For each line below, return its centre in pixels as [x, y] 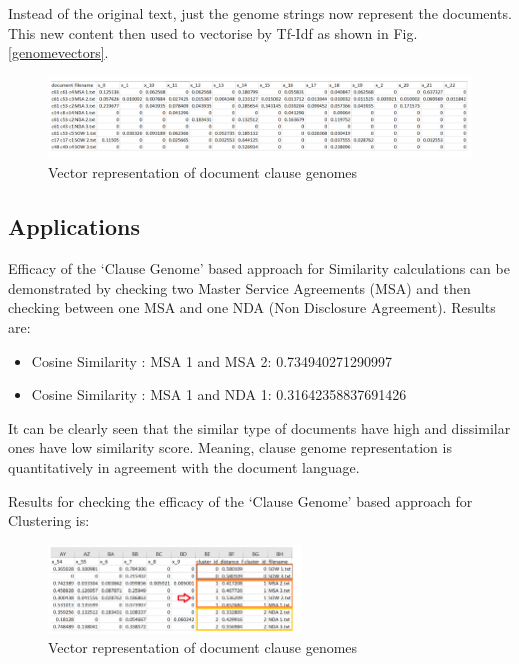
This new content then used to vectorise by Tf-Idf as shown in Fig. [213, 32]
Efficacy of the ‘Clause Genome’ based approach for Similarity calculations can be [259, 268]
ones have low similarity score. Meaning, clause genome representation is [230, 447]
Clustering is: [49, 520]
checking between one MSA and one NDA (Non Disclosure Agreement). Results [252, 307]
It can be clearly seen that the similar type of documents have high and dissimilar [259, 427]
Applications [74, 226]
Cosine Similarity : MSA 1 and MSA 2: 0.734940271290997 [212, 360]
